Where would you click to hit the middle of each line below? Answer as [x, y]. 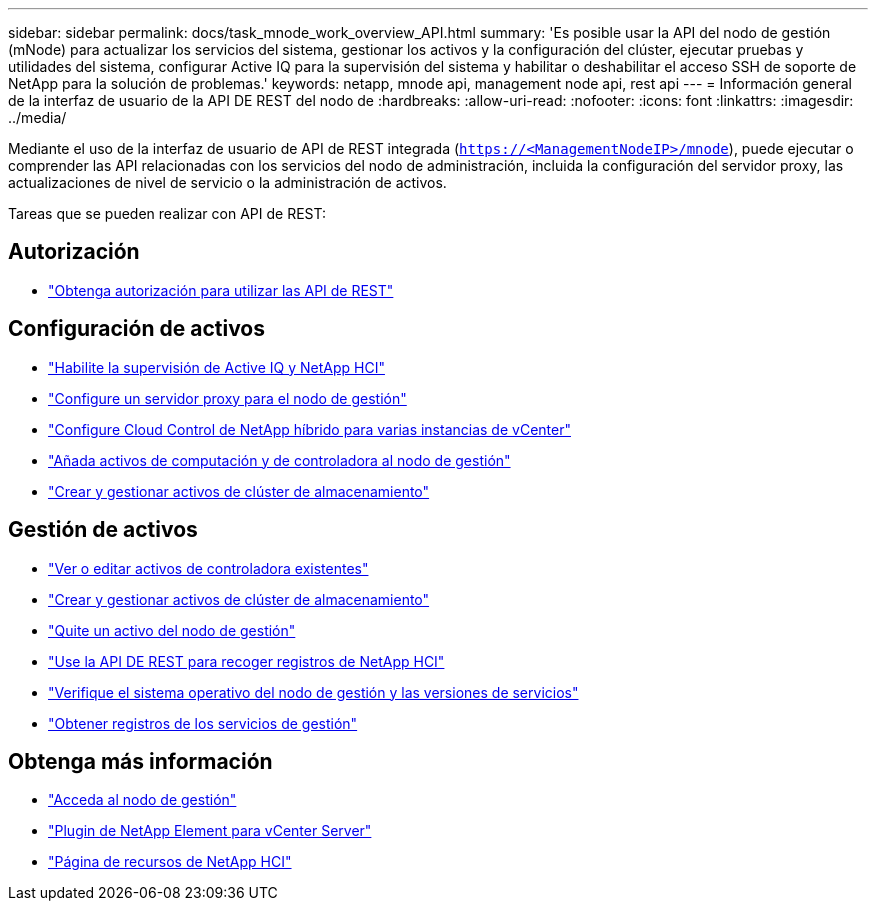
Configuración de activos [136, 329]
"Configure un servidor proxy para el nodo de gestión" [227, 398]
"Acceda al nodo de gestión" [142, 800]
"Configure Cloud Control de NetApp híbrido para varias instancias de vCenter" [309, 429]
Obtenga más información [140, 761]
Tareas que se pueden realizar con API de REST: [167, 213]
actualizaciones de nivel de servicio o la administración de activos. [227, 182]
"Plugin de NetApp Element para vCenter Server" [210, 831]
